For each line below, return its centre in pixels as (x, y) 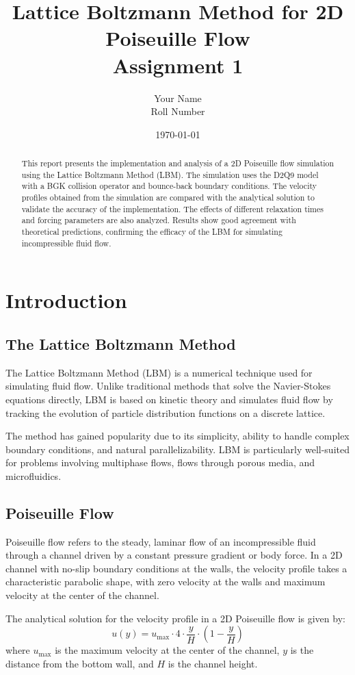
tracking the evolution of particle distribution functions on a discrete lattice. (166, 412)
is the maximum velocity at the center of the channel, (167, 650)
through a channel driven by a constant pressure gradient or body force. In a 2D (174, 555)
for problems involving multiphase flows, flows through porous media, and (160, 462)
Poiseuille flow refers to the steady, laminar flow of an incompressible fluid (161, 541)
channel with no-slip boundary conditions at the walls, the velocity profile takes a (176, 568)
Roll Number (178, 111)
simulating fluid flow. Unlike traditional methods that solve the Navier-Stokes (168, 386)
